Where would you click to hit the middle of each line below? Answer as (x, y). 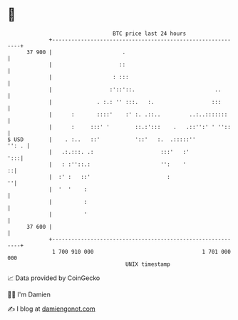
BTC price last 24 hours (150, 33)
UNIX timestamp (148, 264)
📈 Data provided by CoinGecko (54, 278)
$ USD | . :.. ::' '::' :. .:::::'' (102, 139)
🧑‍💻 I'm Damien (29, 294)
